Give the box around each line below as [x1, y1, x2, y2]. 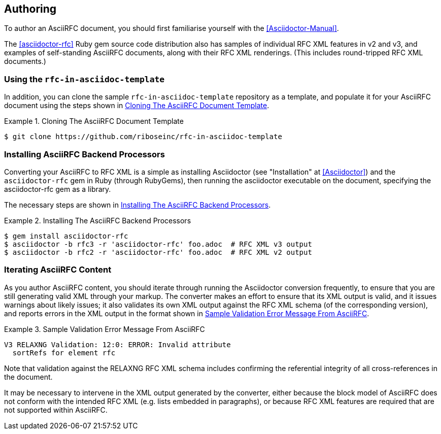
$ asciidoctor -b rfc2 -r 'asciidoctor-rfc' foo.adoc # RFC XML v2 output [4, 248, 312, 256]
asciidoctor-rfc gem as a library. [4, 184, 111, 193]
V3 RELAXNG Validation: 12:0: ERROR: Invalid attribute [4, 340, 231, 349]
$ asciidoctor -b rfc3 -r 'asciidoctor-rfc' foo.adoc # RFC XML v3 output [4, 240, 312, 248]
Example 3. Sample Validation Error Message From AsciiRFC [4, 324, 205, 333]
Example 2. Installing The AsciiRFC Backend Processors [4, 216, 191, 225]
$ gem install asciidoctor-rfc [4, 231, 128, 240]
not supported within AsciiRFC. [4, 405, 108, 414]
